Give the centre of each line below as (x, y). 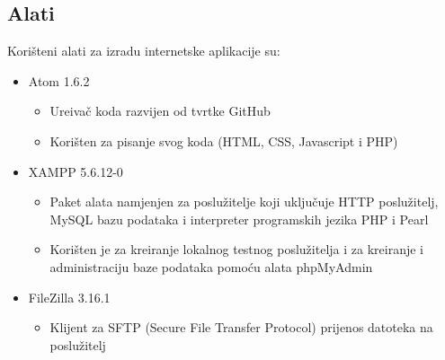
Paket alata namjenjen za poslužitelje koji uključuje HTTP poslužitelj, (244, 202)
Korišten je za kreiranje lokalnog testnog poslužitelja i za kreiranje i (236, 249)
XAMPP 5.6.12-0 (76, 171)
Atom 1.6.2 (59, 80)
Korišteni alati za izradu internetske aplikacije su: (144, 51)
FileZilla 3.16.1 (69, 297)
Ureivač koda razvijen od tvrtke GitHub (160, 111)
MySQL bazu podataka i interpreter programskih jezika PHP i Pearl (239, 219)
